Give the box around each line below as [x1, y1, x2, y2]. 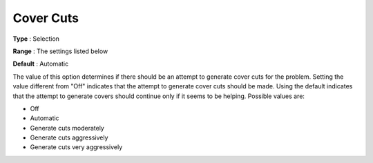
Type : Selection [12, 35, 60, 43]
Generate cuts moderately [30, 124, 105, 132]
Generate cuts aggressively [30, 133, 108, 142]
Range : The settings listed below [12, 47, 108, 55]
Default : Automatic [12, 59, 69, 68]
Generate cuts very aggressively [30, 143, 123, 151]
